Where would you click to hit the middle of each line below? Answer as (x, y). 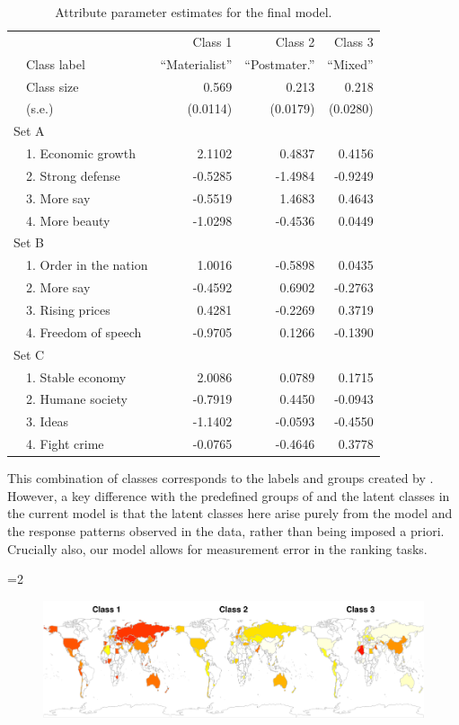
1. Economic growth (81, 153)
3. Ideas (48, 421)
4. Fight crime (65, 444)
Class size (53, 86)
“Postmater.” (280, 63)
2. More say (58, 287)
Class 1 (212, 41)
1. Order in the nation (87, 265)
